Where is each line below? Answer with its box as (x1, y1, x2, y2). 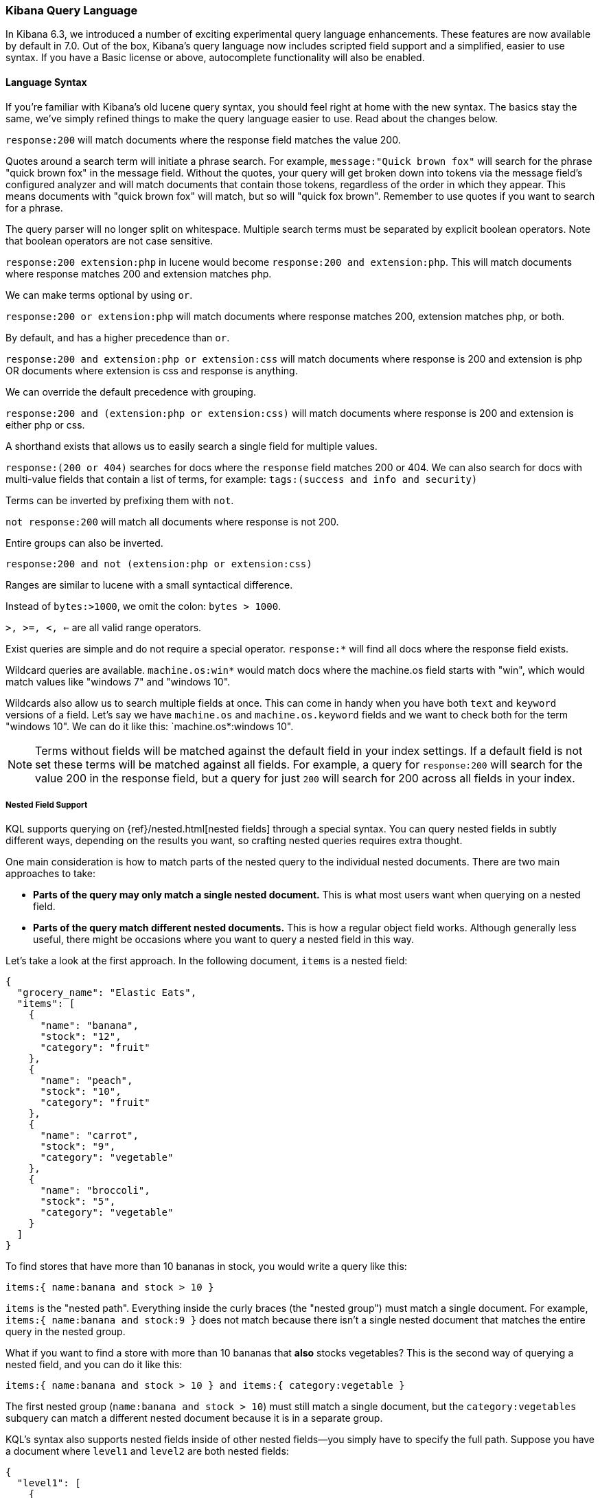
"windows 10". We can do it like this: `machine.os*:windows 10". (5, 720, 294, 732)
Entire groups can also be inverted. (5, 536, 163, 549)
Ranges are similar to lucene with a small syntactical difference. (5, 578, 293, 591)
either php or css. (5, 418, 85, 431)
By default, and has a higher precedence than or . (5, 331, 230, 343)
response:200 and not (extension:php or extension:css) (5, 558, 312, 569)
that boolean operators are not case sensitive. (5, 234, 214, 247)
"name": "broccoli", (40, 1185, 150, 1196)
